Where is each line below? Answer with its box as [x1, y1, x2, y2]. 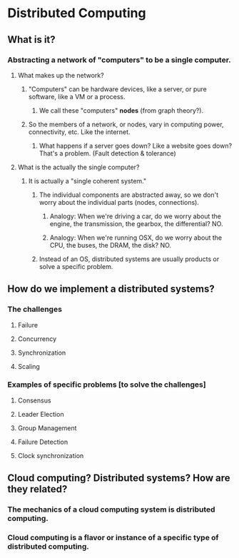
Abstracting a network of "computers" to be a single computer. [7, 55, 232, 65]
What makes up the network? [17, 71, 105, 79]
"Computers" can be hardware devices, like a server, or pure [28, 84, 207, 93]
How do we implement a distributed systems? [7, 283, 215, 295]
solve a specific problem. [39, 262, 113, 270]
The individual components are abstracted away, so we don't [39, 191, 219, 199]
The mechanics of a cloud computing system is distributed [7, 504, 215, 514]
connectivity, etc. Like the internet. [28, 127, 131, 136]
